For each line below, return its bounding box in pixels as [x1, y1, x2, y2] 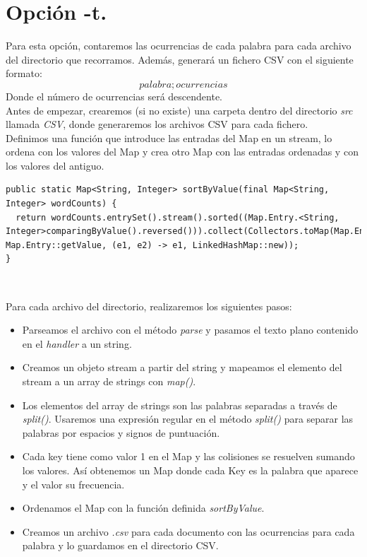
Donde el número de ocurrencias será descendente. [6, 88, 222, 103]
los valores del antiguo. [6, 158, 104, 172]
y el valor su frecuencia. [22, 476, 125, 491]
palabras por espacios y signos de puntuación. [22, 425, 220, 440]
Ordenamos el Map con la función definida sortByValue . [22, 500, 265, 515]
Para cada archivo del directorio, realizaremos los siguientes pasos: [6, 298, 292, 313]
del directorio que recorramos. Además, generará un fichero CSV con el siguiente [6, 52, 354, 66]
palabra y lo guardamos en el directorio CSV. [22, 538, 219, 553]
